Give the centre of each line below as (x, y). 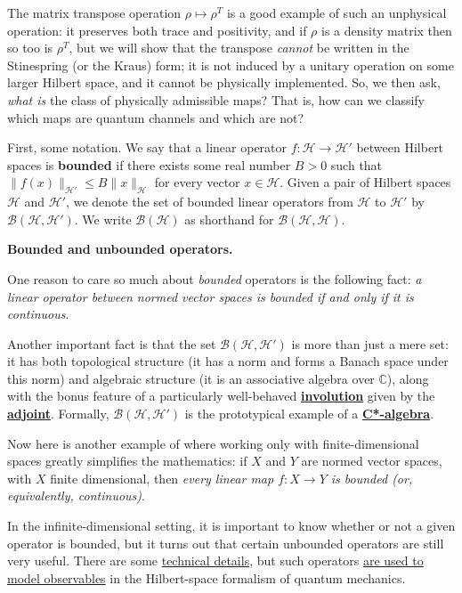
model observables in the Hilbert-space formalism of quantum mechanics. (207, 577)
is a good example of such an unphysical (336, 12)
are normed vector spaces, (372, 461)
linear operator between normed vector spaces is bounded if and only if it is (211, 296)
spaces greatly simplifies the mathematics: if (127, 461)
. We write (103, 219)
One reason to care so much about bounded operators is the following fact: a (215, 278)
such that (357, 164)
